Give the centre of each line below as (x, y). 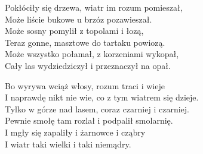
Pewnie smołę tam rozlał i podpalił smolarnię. (89, 120)
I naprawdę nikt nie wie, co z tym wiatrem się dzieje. (102, 97)
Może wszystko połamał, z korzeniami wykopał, (92, 54)
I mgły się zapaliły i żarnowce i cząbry (75, 132)
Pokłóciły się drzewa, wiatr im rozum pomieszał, (94, 7)
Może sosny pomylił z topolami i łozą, (74, 31)
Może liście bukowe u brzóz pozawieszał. (79, 19)
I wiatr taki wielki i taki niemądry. (68, 144)
